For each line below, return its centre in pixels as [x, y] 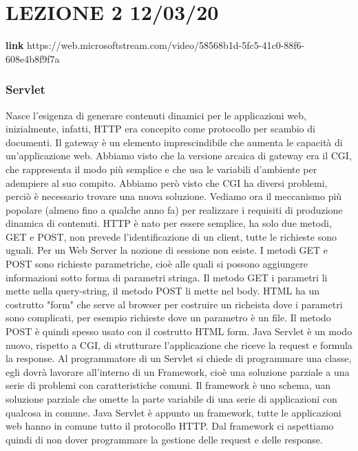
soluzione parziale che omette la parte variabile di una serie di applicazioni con [171, 399]
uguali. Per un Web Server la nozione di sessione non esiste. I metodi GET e [167, 250]
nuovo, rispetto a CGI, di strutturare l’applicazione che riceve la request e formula [179, 344]
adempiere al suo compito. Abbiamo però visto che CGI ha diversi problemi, [167, 182]
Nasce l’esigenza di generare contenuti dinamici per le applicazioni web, [156, 115]
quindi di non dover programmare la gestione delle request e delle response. [164, 439]
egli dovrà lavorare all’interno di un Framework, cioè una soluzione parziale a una [178, 371]
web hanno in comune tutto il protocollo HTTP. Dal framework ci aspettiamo [170, 426]
